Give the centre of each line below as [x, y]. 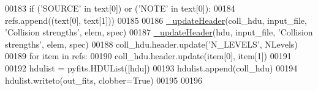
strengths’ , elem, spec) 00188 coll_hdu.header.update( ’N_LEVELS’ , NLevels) [151, 44]
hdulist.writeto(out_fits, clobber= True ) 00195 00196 [104, 80]
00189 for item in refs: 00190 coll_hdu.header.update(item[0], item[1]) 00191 [148, 56]
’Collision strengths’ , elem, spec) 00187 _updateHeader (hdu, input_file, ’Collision [159, 32]
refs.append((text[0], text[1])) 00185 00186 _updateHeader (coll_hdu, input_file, [156, 20]
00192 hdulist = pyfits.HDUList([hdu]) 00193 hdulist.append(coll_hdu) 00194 [151, 67]
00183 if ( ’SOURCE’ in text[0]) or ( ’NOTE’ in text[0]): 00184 [120, 8]
